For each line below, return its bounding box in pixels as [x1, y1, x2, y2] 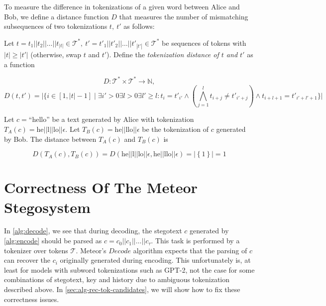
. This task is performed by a [151, 235, 240, 246]
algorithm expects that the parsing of [133, 245, 247, 255]
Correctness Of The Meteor [4, 177, 198, 198]
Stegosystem [4, 197, 91, 217]
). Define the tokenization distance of [107, 49, 219, 59]
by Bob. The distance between [4, 133, 97, 144]
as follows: [123, 21, 155, 31]
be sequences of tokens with [162, 37, 246, 48]
